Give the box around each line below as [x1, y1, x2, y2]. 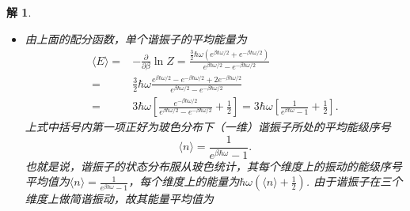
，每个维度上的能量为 [128, 173, 240, 190]
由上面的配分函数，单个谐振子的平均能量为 [25, 30, 247, 47]
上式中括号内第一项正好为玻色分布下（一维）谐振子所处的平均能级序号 [25, 119, 391, 135]
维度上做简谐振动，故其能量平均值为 [25, 190, 214, 207]
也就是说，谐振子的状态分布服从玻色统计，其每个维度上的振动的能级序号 [25, 157, 402, 174]
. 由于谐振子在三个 [306, 173, 403, 190]
